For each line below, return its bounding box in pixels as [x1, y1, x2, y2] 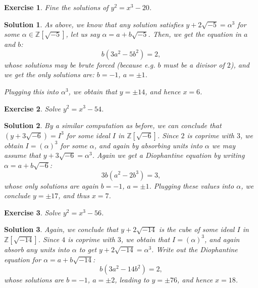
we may [212, 140, 235, 150]
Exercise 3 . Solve [4, 207, 61, 217]
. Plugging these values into [149, 180, 234, 191]
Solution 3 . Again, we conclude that [4, 224, 119, 235]
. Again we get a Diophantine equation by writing [92, 150, 245, 160]
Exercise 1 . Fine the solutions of [4, 2, 109, 12]
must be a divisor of [163, 59, 225, 70]
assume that [4, 150, 41, 160]
